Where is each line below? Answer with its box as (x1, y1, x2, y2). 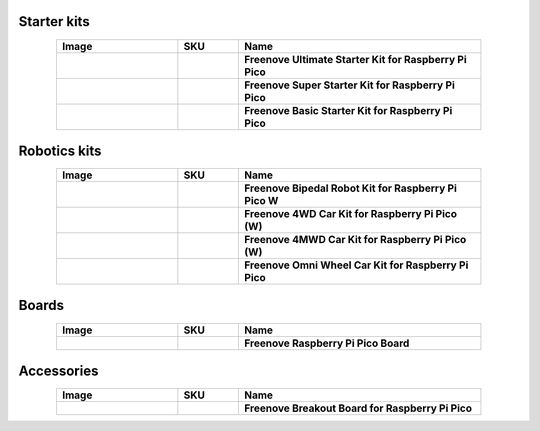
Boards (18, 297, 65, 314)
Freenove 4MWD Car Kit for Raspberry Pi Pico (244, 233, 467, 247)
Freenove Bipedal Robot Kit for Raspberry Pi (244, 181, 457, 195)
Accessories (18, 362, 99, 379)
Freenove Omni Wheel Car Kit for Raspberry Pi (244, 258, 469, 272)
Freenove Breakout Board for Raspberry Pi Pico (244, 401, 473, 415)
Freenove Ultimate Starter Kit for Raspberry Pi (244, 52, 467, 66)
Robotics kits (18, 142, 102, 159)
